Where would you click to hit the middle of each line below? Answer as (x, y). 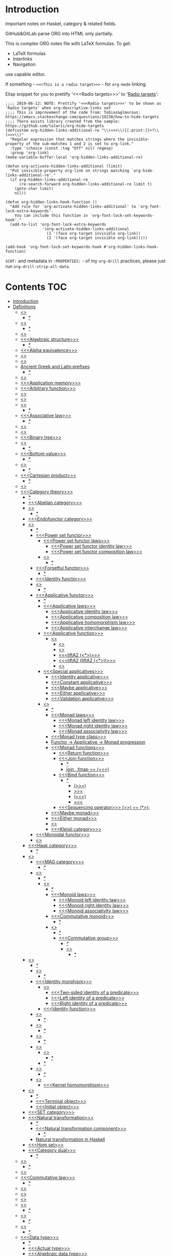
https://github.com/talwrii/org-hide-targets (55, 126)
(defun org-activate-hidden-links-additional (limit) (64, 166)
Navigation (24, 64)
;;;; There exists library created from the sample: (63, 121)
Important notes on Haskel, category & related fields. (61, 24)
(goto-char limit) (34, 189)
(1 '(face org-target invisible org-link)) (93, 233)
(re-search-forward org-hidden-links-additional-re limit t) (85, 184)
